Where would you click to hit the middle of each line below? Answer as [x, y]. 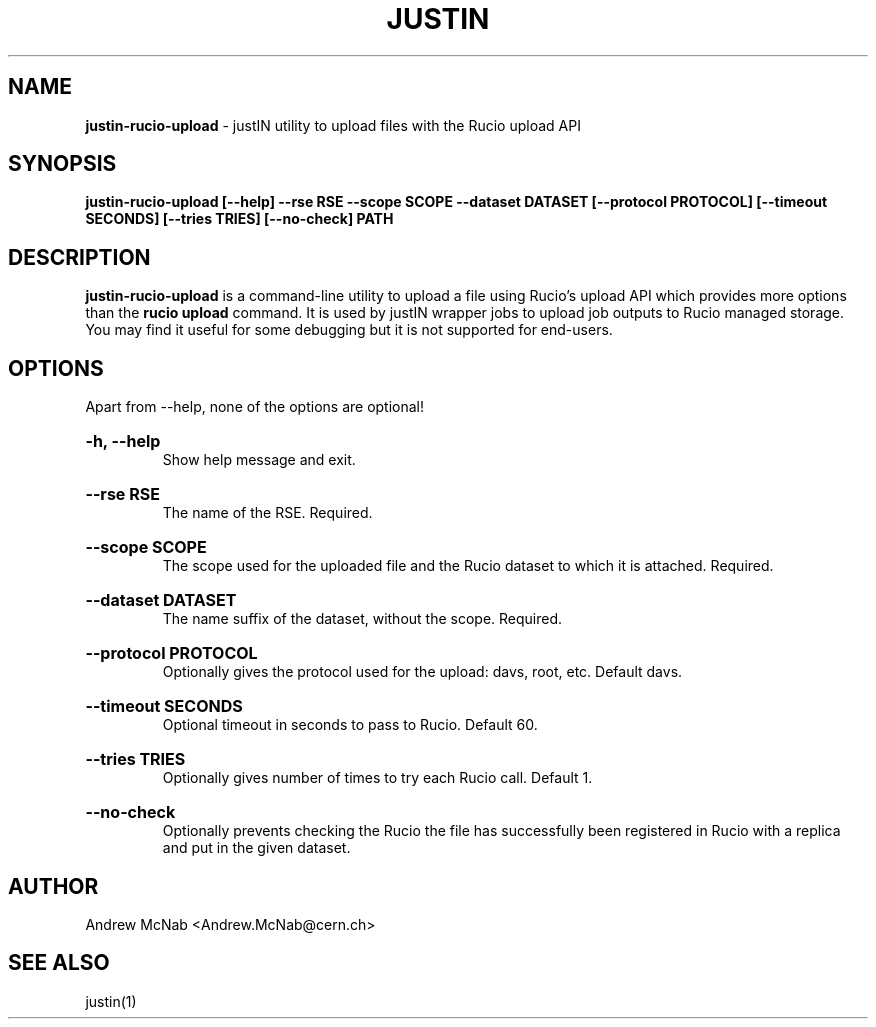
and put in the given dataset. [256, 848]
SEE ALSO [59, 963]
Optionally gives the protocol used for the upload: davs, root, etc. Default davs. [422, 672]
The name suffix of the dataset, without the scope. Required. [362, 619]
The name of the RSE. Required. [267, 513]
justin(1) [111, 1001]
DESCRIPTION [79, 257]
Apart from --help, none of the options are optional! [255, 407]
